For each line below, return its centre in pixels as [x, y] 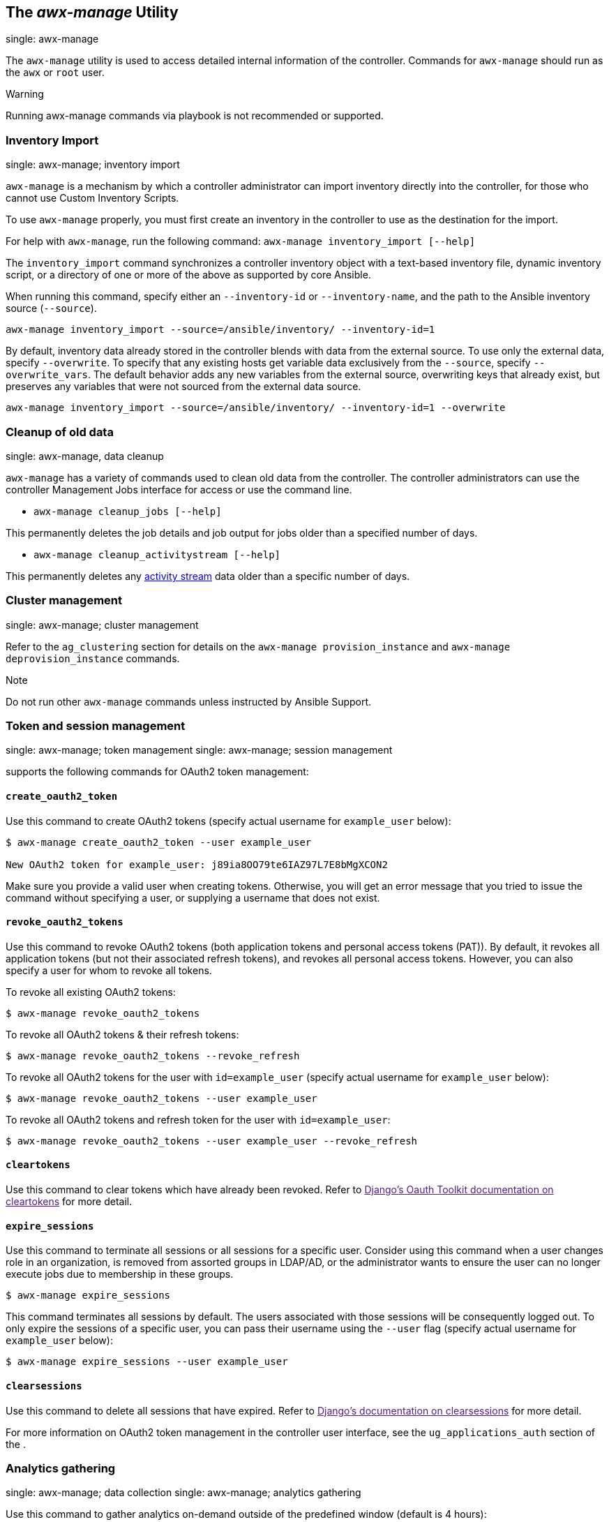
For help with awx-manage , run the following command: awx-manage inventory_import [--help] [241, 241]
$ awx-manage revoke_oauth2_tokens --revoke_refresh [153, 1055]
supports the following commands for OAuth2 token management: [157, 772]
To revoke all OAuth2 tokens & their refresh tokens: [122, 1034]
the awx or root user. [55, 73]
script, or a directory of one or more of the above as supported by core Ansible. [188, 275]
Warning [25, 94]
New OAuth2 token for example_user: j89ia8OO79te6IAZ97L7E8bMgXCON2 [197, 864]
